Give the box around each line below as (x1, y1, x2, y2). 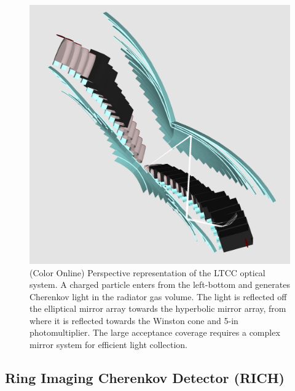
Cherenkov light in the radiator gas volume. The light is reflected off (29, 290, 287, 303)
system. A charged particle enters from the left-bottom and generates (29, 278, 290, 291)
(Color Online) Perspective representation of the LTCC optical (29, 266, 265, 279)
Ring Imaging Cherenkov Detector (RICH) (5, 368, 285, 387)
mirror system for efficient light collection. (29, 338, 187, 351)
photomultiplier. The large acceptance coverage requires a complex (29, 326, 280, 339)
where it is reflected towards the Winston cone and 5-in (29, 314, 238, 327)
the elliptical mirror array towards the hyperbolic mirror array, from (29, 302, 286, 315)
